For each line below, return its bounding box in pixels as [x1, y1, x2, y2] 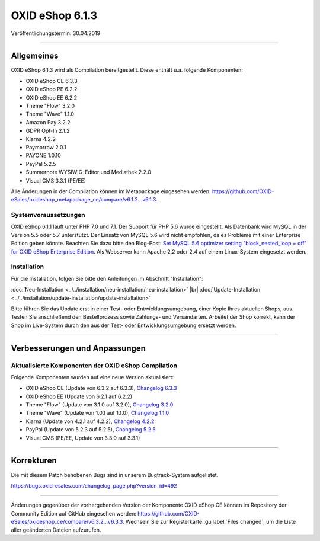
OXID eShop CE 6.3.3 [25, 77, 78, 84]
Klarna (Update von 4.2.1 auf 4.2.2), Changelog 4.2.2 [25, 418, 155, 425]
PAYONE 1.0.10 [25, 152, 62, 159]
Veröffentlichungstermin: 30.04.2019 [11, 30, 101, 37]
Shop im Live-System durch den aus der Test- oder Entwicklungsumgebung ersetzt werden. [11, 322, 236, 329]
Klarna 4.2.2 [25, 135, 56, 142]
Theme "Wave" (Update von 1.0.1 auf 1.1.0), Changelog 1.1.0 [25, 409, 169, 417]
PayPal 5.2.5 [25, 160, 56, 167]
